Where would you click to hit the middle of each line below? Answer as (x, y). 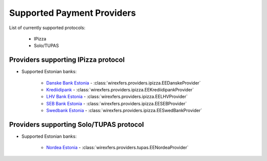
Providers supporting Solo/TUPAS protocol (77, 124)
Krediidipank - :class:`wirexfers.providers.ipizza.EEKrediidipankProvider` (120, 90)
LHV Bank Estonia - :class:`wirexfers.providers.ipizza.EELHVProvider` (117, 97)
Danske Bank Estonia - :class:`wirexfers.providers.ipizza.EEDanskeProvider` (124, 83)
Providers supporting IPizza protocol (67, 60)
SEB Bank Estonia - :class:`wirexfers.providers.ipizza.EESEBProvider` (117, 103)
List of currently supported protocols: (47, 28)
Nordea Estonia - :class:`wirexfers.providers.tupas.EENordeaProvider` (117, 148)
